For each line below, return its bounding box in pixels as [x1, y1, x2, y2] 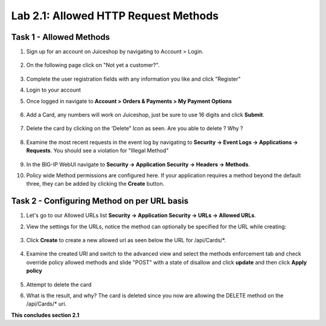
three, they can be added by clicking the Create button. [26, 180, 165, 187]
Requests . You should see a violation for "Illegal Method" [26, 147, 169, 154]
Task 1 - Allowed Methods [11, 32, 110, 42]
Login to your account [26, 86, 81, 93]
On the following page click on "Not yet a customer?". [26, 61, 160, 69]
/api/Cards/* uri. [26, 300, 67, 307]
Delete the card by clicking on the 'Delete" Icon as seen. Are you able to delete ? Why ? [26, 125, 244, 132]
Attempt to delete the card [26, 281, 92, 288]
